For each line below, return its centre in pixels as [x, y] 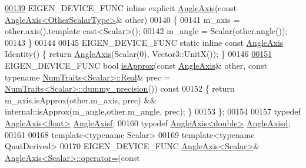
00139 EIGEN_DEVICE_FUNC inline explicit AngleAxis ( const [121, 8]
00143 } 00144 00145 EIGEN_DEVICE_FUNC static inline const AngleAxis [144, 42]
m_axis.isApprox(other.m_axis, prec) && [81, 100]
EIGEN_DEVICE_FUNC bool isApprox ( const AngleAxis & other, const [136, 65]
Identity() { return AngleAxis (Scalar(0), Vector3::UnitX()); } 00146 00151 [139, 54]
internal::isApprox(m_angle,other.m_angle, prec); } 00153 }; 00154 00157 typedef [153, 111]
